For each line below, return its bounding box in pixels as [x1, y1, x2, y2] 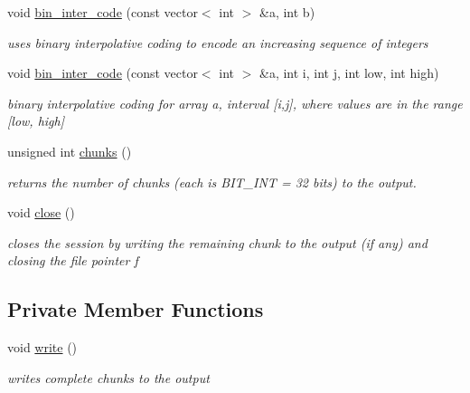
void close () [7, 203, 75, 222]
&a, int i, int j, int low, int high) [259, 63, 439, 82]
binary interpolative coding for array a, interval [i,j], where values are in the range [7, 93, 463, 112]
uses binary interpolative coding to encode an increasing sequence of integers [7, 33, 428, 52]
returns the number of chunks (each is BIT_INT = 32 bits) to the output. [7, 172, 417, 191]
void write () [7, 338, 78, 357]
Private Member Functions [7, 295, 264, 323]
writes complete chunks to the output [7, 368, 210, 387]
